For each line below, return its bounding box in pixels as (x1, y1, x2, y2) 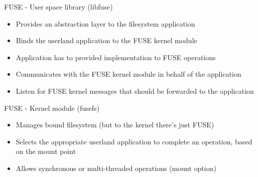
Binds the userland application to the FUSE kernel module (16, 35, 197, 46)
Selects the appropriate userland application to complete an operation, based (16, 136, 252, 146)
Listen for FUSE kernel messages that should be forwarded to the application (16, 85, 254, 96)
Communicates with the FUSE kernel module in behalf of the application (16, 69, 241, 79)
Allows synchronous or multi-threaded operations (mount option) (16, 162, 216, 173)
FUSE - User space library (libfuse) (4, 2, 113, 12)
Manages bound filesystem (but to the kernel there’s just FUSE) (16, 119, 214, 130)
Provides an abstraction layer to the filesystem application (16, 18, 195, 29)
